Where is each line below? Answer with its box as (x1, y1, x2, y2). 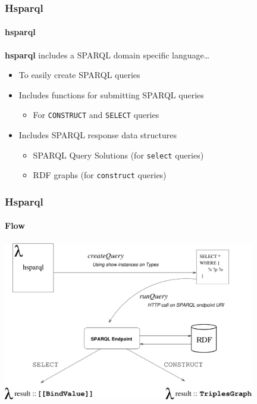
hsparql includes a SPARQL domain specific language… (5, 48, 210, 61)
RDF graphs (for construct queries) (33, 169, 167, 181)
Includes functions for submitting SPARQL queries (18, 88, 204, 101)
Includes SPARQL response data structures (18, 129, 177, 141)
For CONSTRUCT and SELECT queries (33, 108, 159, 121)
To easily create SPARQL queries (18, 69, 140, 81)
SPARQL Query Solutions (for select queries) (33, 148, 204, 161)
